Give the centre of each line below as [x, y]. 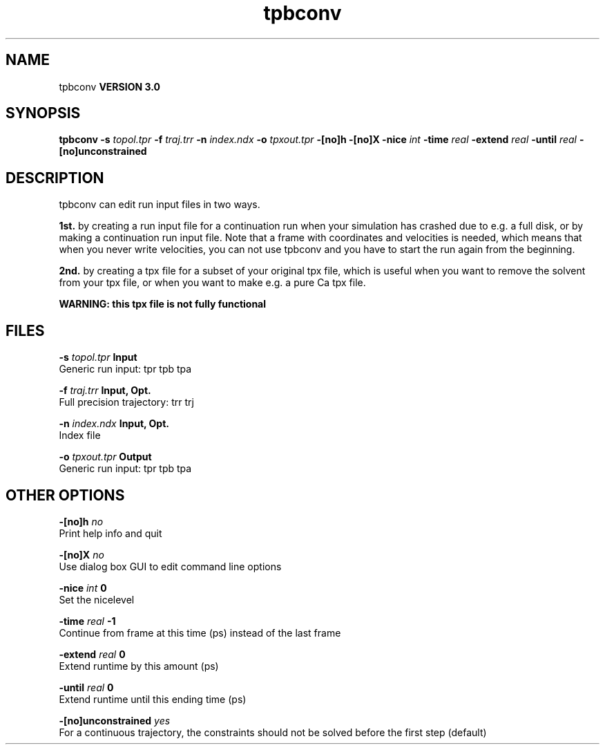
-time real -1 [87, 621]
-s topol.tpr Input [98, 357]
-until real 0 [86, 687]
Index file [80, 435]
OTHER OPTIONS [65, 495]
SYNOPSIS [43, 113]
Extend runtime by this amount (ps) [139, 666]
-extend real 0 [92, 654]
